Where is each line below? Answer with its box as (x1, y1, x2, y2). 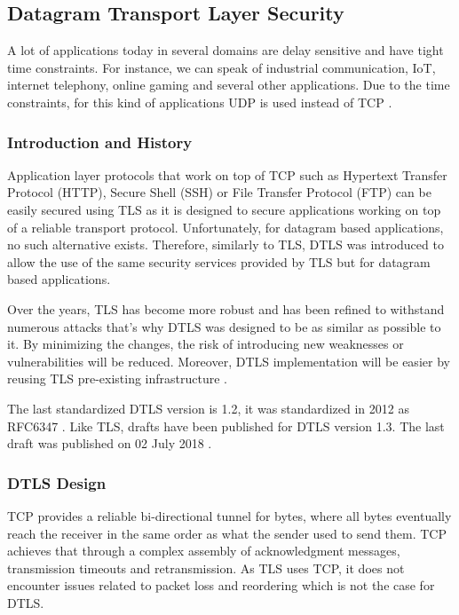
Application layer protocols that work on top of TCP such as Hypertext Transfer (7, 165, 447, 184)
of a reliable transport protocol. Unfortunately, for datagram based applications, (7, 217, 444, 236)
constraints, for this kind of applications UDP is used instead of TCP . (7, 92, 392, 111)
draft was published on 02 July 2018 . (7, 434, 212, 453)
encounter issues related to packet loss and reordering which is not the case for (7, 576, 435, 595)
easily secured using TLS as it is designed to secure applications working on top (7, 200, 441, 218)
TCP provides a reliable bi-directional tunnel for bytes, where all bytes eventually (7, 506, 452, 524)
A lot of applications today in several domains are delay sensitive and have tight (7, 41, 444, 59)
